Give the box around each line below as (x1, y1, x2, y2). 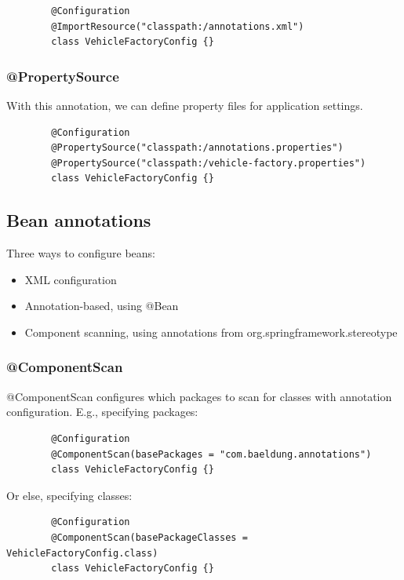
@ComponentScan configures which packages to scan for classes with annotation (6, 388, 392, 404)
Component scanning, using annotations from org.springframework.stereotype (24, 323, 398, 340)
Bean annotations (6, 208, 151, 232)
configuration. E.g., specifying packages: (6, 403, 198, 420)
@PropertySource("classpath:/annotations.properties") (51, 142, 344, 154)
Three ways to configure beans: (6, 245, 155, 261)
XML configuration (24, 271, 117, 287)
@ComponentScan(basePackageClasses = (51, 531, 248, 543)
